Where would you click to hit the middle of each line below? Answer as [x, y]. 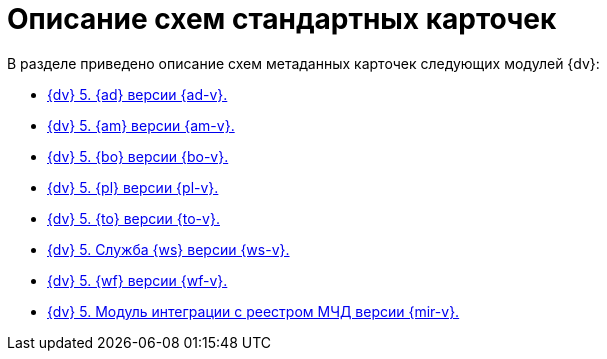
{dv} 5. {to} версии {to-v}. [133, 218]
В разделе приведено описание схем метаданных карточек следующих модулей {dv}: [303, 63]
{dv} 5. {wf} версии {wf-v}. [137, 280]
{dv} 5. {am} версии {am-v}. [141, 125]
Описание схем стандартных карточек [282, 19]
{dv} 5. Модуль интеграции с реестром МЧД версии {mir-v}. [253, 311]
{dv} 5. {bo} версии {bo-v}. [138, 156]
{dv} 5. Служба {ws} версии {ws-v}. [168, 249]
